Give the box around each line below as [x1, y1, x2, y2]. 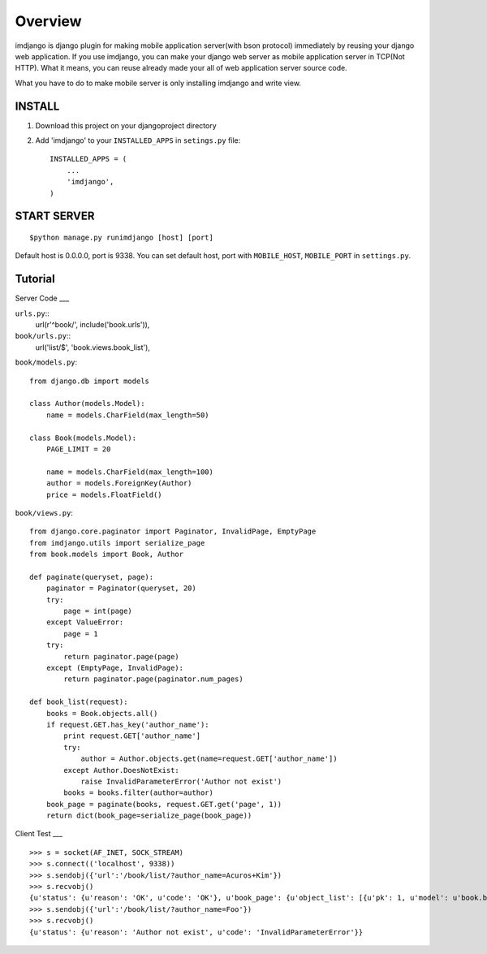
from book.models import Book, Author [29, 550, 184, 559]
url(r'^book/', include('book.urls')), [35, 320, 150, 330]
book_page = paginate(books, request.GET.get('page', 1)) [45, 800, 282, 809]
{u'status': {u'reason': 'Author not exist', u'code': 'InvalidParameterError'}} [29, 927, 364, 937]
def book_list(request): [29, 697, 128, 706]
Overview [15, 12, 82, 30]
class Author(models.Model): [29, 399, 145, 408]
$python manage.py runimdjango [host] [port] [29, 232, 214, 242]
